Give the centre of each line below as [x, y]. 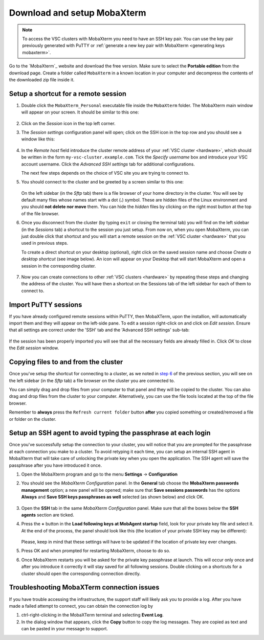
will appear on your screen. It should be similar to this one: [80, 112]
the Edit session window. [34, 348]
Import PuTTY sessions [46, 305]
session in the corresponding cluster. [59, 266]
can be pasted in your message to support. [65, 629]
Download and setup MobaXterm [78, 13]
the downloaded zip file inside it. [42, 80]
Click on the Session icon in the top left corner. [68, 123]
